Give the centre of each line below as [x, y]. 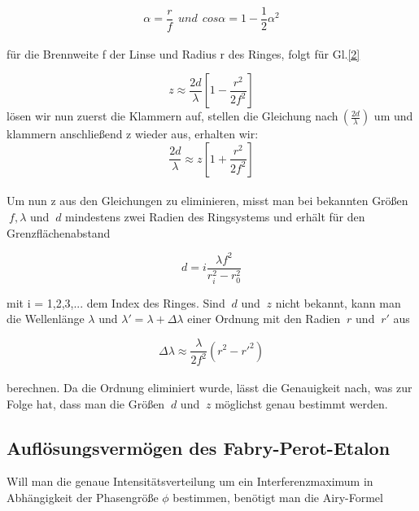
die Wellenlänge [46, 319]
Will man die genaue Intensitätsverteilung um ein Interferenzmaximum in [190, 481]
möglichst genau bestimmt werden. [301, 403]
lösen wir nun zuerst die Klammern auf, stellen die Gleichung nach [172, 116]
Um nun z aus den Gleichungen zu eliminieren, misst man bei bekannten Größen [207, 201]
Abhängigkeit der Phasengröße [83, 498]
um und [393, 116]
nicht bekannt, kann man [338, 302]
